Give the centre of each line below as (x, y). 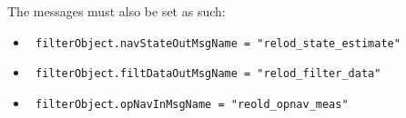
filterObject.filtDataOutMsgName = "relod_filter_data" (208, 74)
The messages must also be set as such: (117, 11)
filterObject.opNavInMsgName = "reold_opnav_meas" (192, 104)
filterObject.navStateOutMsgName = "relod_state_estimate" (218, 43)
